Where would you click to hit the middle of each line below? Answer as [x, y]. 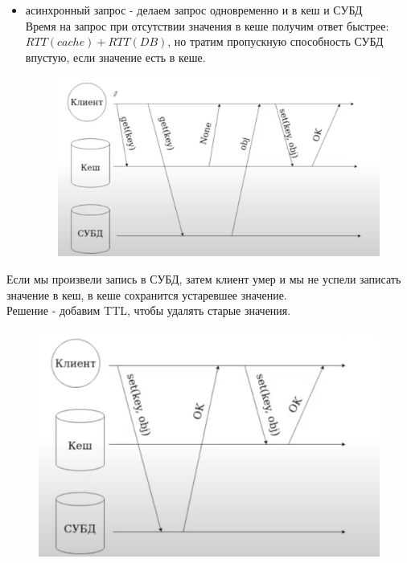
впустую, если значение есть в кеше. [115, 57]
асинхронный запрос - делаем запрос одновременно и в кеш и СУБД [194, 10]
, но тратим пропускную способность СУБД [275, 41]
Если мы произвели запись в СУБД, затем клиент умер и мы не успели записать [204, 278]
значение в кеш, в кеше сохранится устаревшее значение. [147, 294]
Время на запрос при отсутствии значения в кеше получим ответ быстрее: [207, 25]
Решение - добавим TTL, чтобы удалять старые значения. [149, 310]
